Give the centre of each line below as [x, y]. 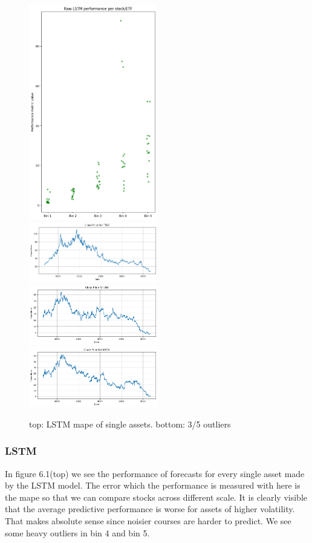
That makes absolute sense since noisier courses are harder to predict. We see [148, 521]
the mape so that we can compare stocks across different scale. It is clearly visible [156, 497]
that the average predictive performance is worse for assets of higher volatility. [150, 509]
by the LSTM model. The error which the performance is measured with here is [153, 485]
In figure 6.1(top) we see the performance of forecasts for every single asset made [155, 473]
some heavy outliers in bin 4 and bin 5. [77, 532]
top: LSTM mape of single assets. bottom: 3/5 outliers [130, 424]
